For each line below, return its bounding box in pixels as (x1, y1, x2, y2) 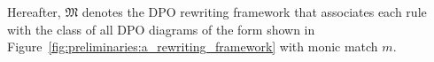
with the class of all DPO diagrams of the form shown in (7, 19, 315, 38)
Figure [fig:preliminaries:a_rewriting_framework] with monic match (7, 37, 378, 56)
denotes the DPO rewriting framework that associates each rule (81, 3, 427, 20)
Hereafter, (7, 3, 61, 20)
